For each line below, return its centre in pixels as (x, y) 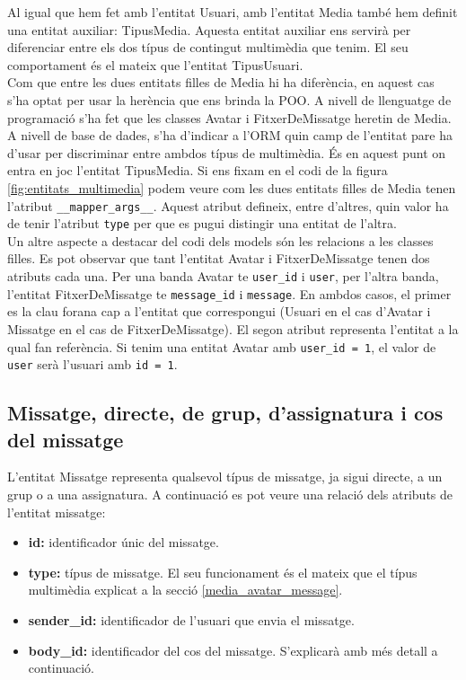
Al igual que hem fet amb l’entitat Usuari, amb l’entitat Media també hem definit (233, 12)
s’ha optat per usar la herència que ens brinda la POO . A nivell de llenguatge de (229, 99)
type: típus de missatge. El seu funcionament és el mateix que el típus (223, 572)
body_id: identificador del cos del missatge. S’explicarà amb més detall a (233, 650)
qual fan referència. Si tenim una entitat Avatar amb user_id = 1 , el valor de (222, 346)
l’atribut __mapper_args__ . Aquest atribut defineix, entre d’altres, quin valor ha (228, 205)
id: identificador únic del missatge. (123, 542)
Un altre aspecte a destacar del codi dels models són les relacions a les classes (220, 240)
